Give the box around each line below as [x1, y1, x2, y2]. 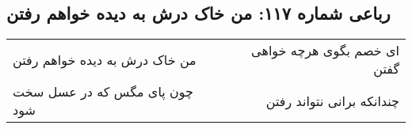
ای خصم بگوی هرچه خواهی [251, 41, 399, 60]
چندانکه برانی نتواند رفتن [265, 91, 399, 110]
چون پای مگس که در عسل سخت [13, 82, 193, 101]
